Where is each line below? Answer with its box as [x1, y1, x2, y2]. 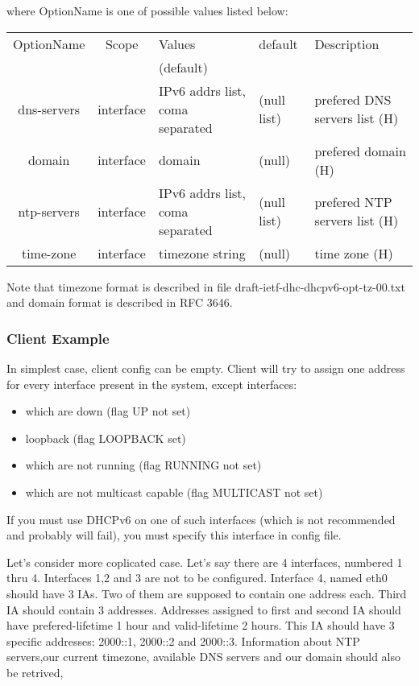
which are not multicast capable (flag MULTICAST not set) [25, 483, 323, 500]
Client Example [6, 328, 110, 348]
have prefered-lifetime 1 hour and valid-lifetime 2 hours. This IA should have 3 [6, 617, 395, 634]
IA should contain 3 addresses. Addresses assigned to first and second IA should [6, 601, 401, 618]
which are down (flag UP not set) [25, 403, 191, 419]
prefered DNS [314, 90, 392, 110]
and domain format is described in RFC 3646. [6, 294, 233, 311]
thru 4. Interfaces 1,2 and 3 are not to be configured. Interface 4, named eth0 [6, 569, 388, 586]
